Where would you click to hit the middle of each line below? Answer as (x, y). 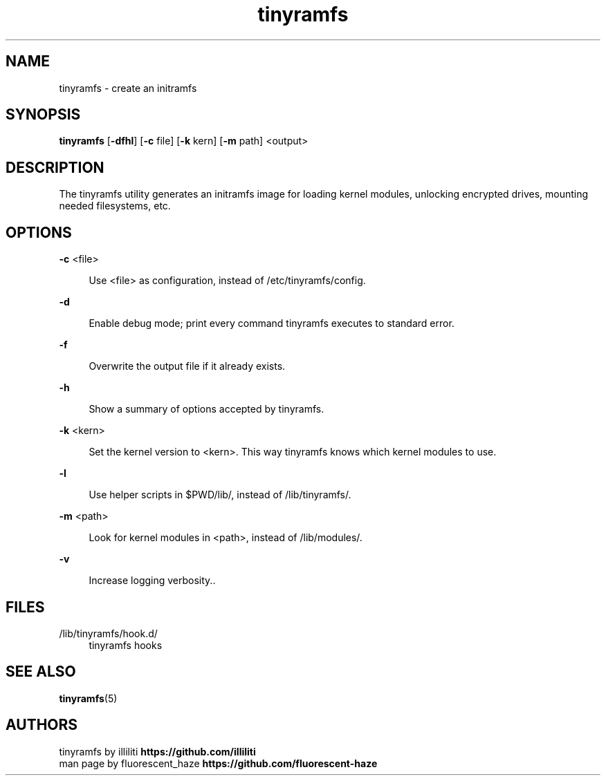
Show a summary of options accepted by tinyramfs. (206, 409)
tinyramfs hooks (126, 645)
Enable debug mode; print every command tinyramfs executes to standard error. (272, 323)
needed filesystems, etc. (115, 206)
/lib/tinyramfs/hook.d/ (108, 633)
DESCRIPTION (55, 167)
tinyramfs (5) (88, 698)
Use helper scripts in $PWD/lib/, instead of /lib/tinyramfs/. (220, 495)
